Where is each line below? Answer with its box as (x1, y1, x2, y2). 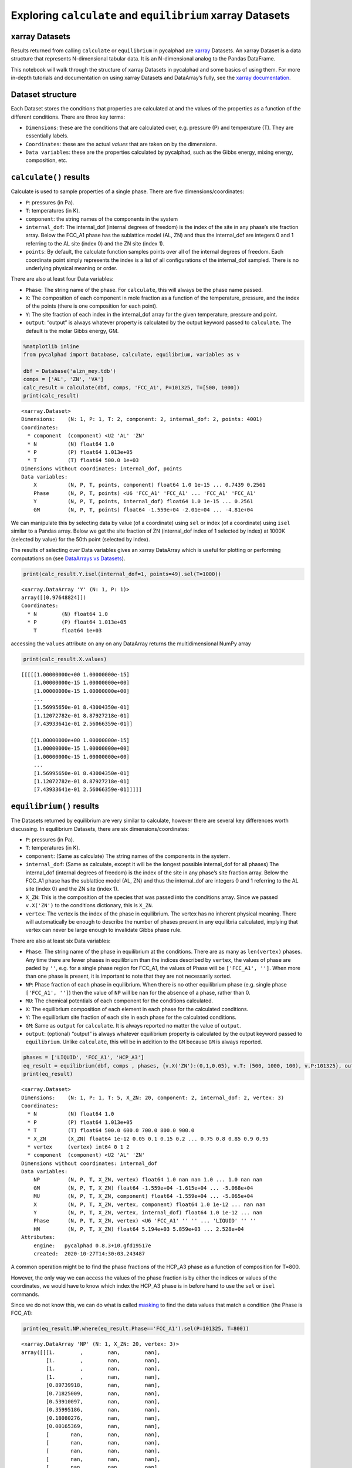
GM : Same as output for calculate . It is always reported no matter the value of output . (25, 1022, 242, 1029)
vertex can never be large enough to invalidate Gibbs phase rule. (25, 927, 182, 934)
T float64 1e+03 (33, 627, 102, 634)
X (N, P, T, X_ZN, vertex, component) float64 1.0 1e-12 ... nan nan (33, 1201, 266, 1208)
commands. (11, 1291, 40, 1298)
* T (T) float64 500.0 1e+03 (27, 457, 139, 464)
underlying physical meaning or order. (25, 264, 117, 271)
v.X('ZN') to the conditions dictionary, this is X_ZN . (25, 902, 154, 909)
